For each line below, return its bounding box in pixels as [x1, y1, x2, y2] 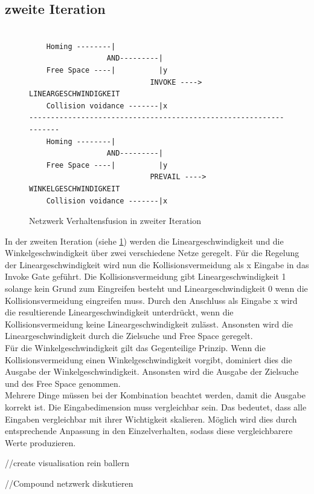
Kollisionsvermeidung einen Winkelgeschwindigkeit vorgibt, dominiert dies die [5, 353, 292, 366]
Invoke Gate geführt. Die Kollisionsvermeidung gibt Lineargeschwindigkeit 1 [5, 270, 286, 283]
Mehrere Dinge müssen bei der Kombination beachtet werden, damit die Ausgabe [5, 389, 306, 401]
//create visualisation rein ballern [5, 456, 130, 469]
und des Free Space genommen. [5, 377, 121, 389]
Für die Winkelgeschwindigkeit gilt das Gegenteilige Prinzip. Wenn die [5, 341, 266, 354]
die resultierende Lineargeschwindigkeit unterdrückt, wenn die [5, 306, 234, 318]
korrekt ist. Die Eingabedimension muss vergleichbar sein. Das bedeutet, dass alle [5, 401, 307, 413]
